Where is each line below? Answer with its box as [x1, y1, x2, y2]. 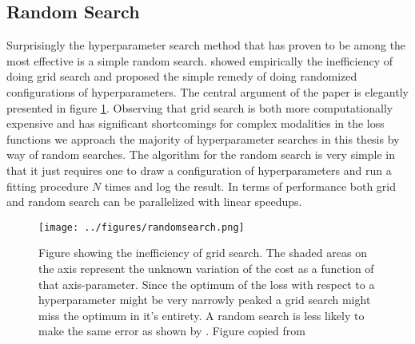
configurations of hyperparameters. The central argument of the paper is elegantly [6, 83, 409, 100]
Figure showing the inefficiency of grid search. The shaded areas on [38, 244, 367, 261]
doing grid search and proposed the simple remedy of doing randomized [6, 68, 357, 85]
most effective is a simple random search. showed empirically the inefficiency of [6, 52, 393, 69]
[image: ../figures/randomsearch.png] [38, 221, 245, 233]
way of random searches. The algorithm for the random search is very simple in [6, 146, 395, 163]
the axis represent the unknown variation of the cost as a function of [38, 259, 374, 276]
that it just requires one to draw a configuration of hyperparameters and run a [6, 161, 392, 178]
